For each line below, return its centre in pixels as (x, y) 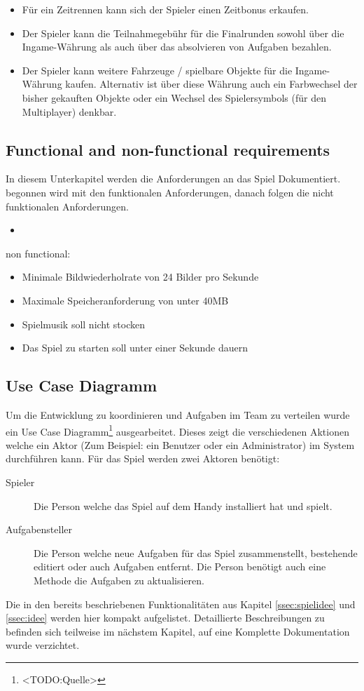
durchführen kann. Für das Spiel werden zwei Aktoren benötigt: (143, 458)
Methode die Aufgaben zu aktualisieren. (119, 580)
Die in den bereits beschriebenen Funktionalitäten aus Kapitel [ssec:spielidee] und (181, 604)
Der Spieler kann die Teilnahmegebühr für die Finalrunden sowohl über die (183, 33)
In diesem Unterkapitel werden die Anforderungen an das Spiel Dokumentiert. (173, 179)
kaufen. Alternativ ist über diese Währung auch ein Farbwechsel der (211, 84)
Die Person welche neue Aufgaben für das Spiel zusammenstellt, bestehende (196, 552)
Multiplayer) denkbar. (69, 111)
